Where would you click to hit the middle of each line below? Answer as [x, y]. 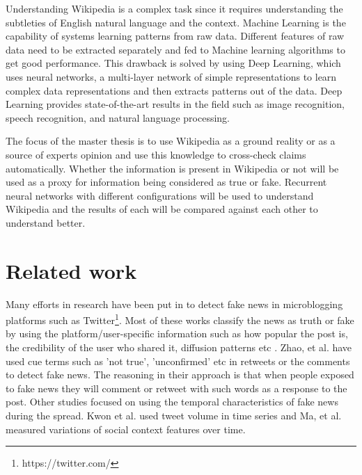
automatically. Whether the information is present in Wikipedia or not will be [172, 168]
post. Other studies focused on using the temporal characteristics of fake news [172, 402]
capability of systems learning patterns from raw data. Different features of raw [175, 36]
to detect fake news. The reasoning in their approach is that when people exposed [180, 375]
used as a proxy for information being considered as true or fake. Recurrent [166, 182]
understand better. [46, 222]
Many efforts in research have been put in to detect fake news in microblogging [174, 304]
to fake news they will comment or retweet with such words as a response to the [176, 388]
